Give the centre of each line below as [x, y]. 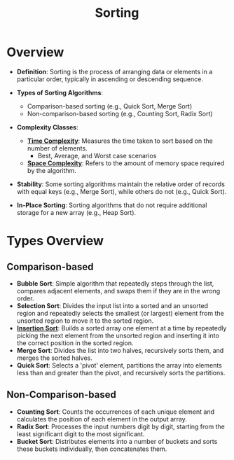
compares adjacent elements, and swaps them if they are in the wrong [118, 291]
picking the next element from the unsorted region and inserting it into [118, 335]
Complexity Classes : [47, 127]
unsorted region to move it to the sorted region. [85, 321]
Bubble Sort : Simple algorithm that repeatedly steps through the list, [115, 283]
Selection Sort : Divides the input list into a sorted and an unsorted [112, 305]
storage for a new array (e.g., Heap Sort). [76, 212]
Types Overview [55, 241]
